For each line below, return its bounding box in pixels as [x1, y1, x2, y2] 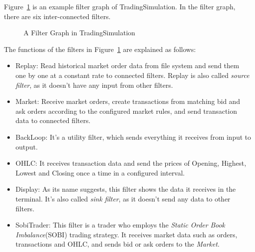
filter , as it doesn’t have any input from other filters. [15, 79, 173, 90]
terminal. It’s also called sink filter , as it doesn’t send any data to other [15, 193, 230, 203]
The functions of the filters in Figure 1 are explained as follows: [4, 44, 196, 54]
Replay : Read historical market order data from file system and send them [15, 60, 239, 71]
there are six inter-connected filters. [4, 11, 111, 21]
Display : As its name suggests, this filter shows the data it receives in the [15, 184, 236, 194]
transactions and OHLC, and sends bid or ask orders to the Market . [15, 239, 220, 249]
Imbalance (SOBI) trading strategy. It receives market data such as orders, [15, 229, 237, 239]
